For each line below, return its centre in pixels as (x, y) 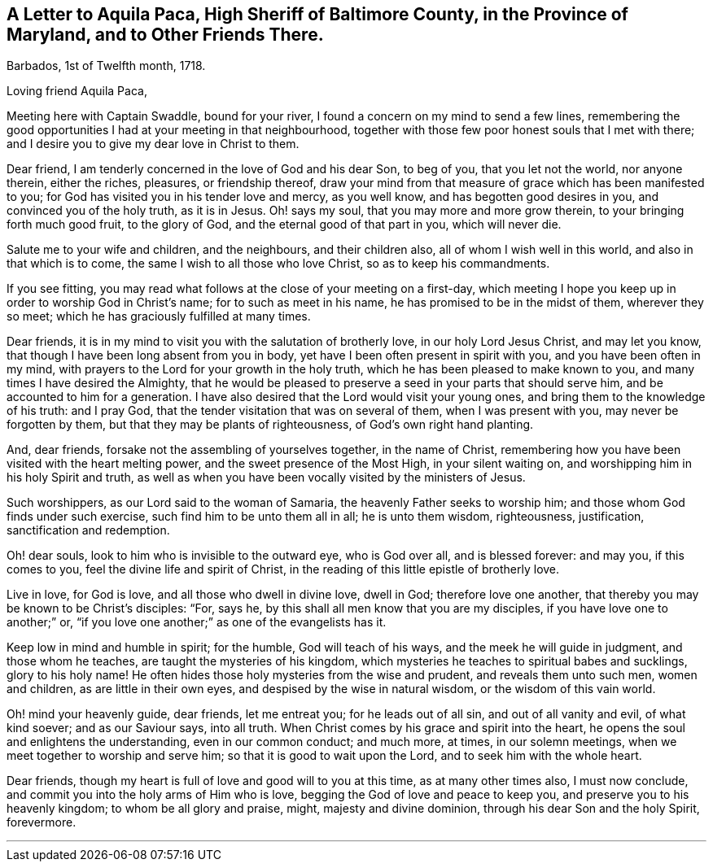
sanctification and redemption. (88, 530)
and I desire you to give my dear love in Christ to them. (153, 144)
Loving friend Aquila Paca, (77, 91)
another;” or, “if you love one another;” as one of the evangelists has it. (197, 622)
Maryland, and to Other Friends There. (165, 35)
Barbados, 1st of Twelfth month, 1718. (106, 66)
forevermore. (42, 822)
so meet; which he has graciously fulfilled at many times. (159, 316)
